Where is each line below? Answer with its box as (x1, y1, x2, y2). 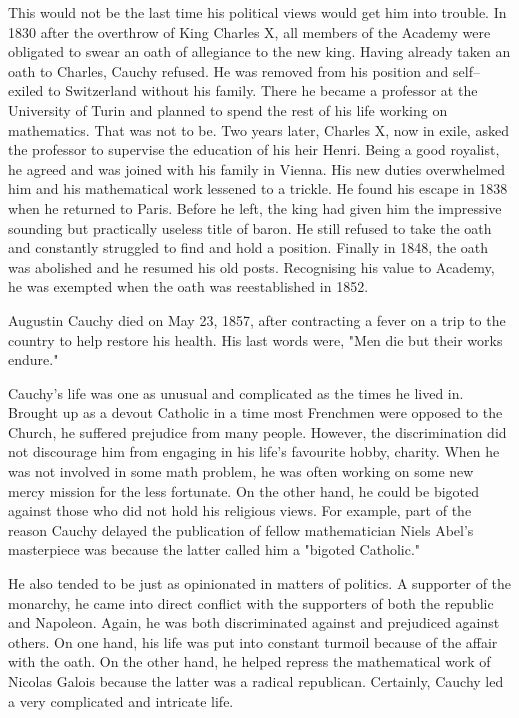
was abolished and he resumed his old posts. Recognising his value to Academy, (8, 256, 495, 277)
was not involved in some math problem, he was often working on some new (8, 461, 474, 482)
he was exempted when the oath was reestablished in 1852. (8, 276, 369, 297)
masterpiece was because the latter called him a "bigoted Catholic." (8, 539, 421, 560)
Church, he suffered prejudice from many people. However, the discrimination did (8, 421, 507, 442)
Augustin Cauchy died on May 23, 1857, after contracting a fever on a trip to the (8, 309, 506, 330)
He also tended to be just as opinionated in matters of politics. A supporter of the (8, 573, 512, 594)
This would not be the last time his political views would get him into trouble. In (8, 2, 507, 22)
